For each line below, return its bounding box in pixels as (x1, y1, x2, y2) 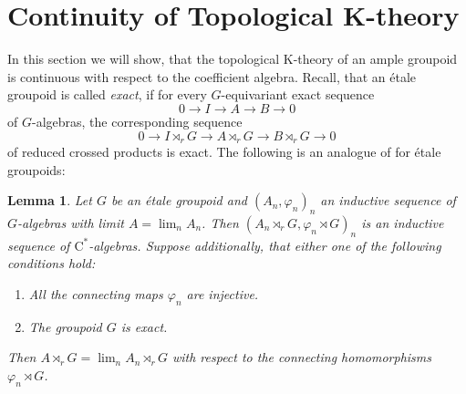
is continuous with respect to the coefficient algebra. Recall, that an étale (7, 67, 417, 86)
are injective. (186, 284, 259, 303)
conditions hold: (7, 254, 96, 273)
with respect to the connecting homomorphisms (171, 347, 432, 367)
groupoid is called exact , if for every (7, 85, 207, 104)
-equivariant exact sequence (221, 85, 375, 104)
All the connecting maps (28, 284, 163, 303)
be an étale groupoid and (110, 191, 247, 210)
